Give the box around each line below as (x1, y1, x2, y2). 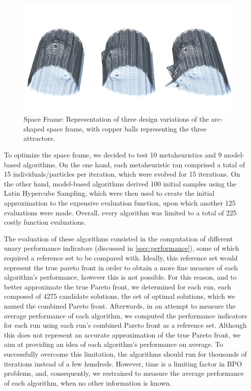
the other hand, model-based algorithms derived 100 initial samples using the (4, 178, 237, 188)
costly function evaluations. (4, 217, 86, 227)
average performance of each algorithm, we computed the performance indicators (4, 310, 247, 320)
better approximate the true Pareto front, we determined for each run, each (4, 281, 231, 291)
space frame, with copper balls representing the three (47, 123, 207, 133)
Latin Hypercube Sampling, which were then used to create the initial (4, 188, 215, 198)
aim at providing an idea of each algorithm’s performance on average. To (4, 339, 223, 349)
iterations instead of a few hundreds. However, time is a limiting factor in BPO (4, 358, 242, 368)
